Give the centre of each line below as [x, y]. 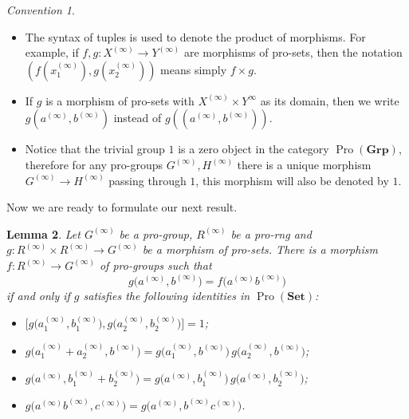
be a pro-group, [156, 233]
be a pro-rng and [271, 233]
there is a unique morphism [304, 164]
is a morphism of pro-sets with [120, 100]
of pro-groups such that [155, 265]
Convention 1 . [41, 10]
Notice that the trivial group [95, 149]
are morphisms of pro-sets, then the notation [293, 52]
